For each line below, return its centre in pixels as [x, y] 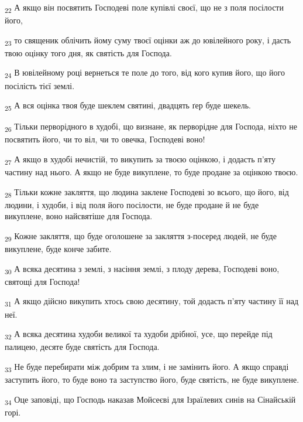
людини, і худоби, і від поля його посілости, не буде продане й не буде [132, 204]
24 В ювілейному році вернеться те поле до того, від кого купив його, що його [145, 73]
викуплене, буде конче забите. [58, 249]
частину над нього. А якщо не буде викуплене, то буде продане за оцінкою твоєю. [151, 172]
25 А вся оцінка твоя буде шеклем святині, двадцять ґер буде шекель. [128, 106]
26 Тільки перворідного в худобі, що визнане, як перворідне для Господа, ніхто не [151, 127]
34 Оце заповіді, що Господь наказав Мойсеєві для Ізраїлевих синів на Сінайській [150, 400]
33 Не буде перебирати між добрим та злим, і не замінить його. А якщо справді [147, 367]
